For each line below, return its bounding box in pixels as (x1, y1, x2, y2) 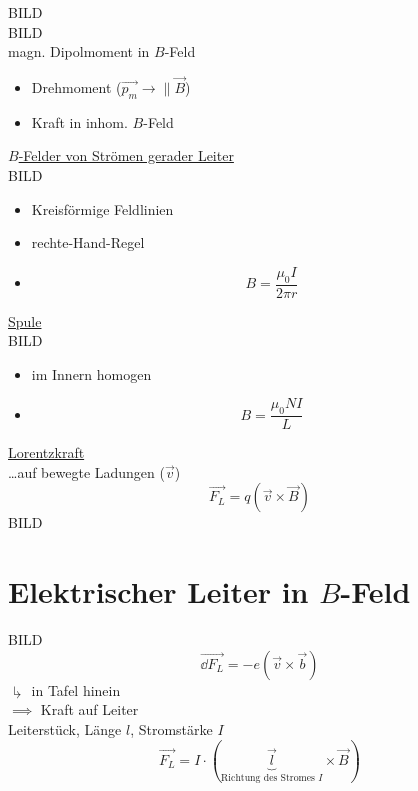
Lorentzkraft (8, 442, 85, 463)
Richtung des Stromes (221, 772, 315, 783)
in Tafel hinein (31, 679, 121, 700)
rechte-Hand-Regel (31, 232, 145, 253)
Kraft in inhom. (31, 111, 128, 132)
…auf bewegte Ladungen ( (8, 461, 165, 482)
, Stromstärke (130, 718, 213, 739)
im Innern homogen (31, 363, 152, 384)
